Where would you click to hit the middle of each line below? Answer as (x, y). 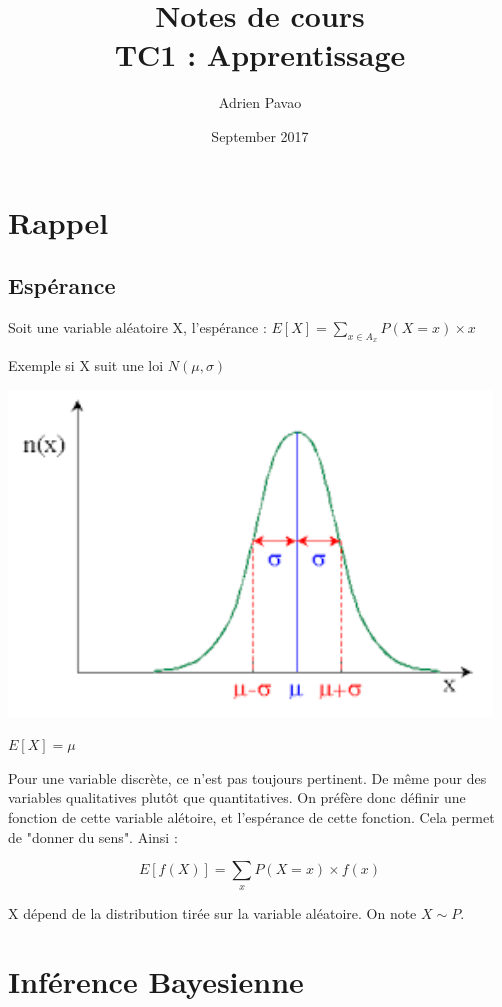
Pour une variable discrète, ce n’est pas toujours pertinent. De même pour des (247, 777)
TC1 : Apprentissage (260, 54)
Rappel (58, 221)
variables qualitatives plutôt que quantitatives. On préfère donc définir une (237, 797)
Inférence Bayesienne (156, 981)
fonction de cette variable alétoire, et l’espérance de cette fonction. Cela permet (251, 817)
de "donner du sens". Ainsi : (93, 836)
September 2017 (260, 135)
